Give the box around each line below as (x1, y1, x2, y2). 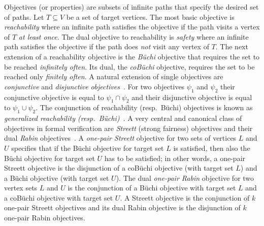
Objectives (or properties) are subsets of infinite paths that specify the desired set (4, 2, 259, 12)
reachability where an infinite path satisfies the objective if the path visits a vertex (4, 21, 260, 32)
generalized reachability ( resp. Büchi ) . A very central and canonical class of (4, 113, 242, 123)
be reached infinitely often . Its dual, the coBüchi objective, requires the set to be (4, 61, 255, 72)
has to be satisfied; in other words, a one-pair (104, 152, 246, 163)
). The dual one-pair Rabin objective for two (116, 172, 254, 183)
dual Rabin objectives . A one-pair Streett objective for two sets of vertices (4, 133, 237, 143)
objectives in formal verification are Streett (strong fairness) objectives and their (4, 122, 253, 133)
